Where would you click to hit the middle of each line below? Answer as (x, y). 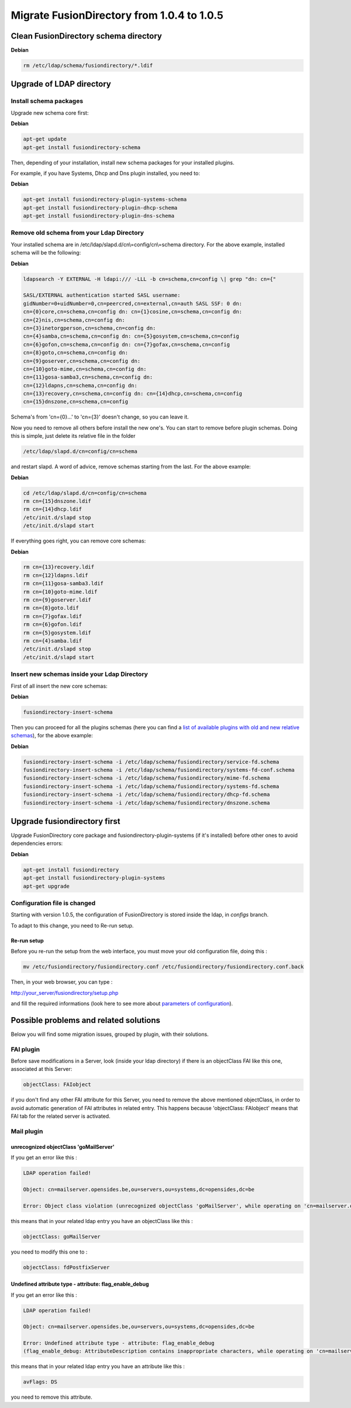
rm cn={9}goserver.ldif (57, 600)
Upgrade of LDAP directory (61, 84)
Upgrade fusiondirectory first (66, 821)
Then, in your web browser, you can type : (62, 982)
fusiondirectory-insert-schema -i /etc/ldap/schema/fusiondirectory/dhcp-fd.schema (147, 795)
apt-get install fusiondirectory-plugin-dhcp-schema (100, 207)
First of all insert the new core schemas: (59, 686)
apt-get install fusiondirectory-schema (82, 147)
